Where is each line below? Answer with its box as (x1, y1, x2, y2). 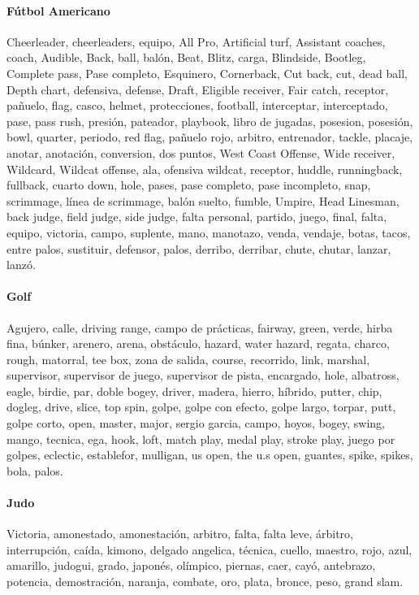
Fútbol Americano (6, 2, 110, 19)
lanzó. (6, 256, 36, 273)
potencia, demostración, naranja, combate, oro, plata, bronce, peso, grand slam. (6, 573, 404, 590)
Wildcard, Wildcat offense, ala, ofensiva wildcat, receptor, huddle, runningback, (6, 160, 403, 177)
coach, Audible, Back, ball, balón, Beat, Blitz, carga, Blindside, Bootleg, (6, 49, 366, 66)
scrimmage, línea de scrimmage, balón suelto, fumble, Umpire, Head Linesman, (6, 192, 400, 209)
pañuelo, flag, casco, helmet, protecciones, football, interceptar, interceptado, (6, 97, 388, 114)
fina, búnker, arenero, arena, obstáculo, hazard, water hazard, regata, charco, (6, 335, 390, 352)
